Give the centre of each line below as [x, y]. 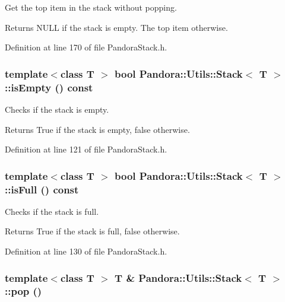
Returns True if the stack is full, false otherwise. [92, 231]
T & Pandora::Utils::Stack [178, 277]
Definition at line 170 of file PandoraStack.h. [86, 47]
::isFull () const [42, 189]
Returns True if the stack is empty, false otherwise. [97, 129]
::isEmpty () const [49, 87]
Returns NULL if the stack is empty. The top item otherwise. [116, 27]
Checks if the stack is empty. [57, 109]
